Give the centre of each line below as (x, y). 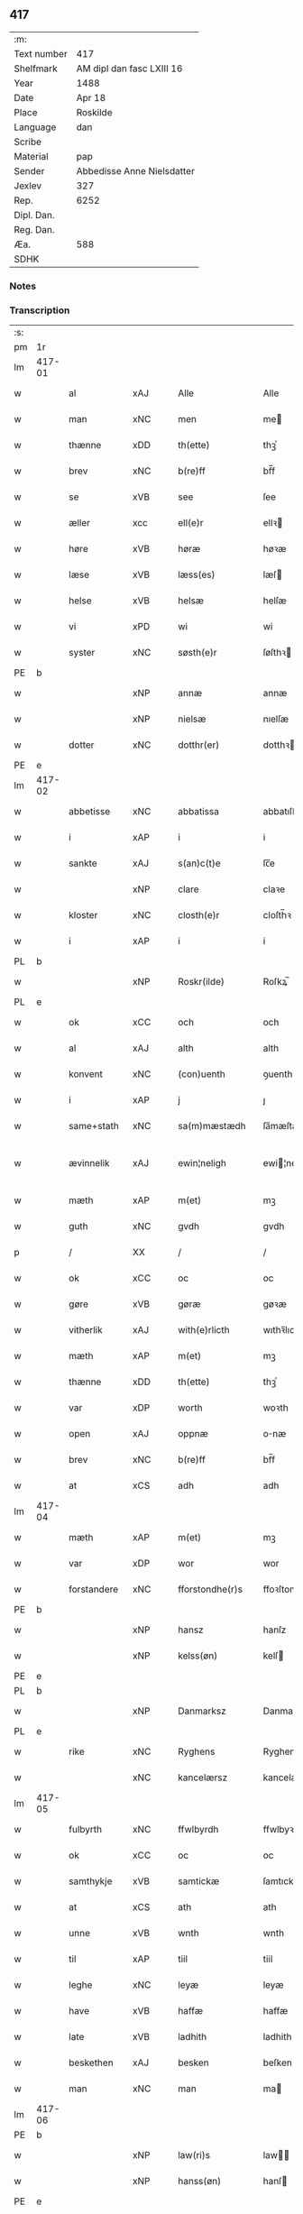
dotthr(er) (198, 745)
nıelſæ (276, 719)
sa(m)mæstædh (211, 1126)
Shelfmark (36, 69)
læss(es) (196, 574)
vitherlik (86, 1330)
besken (193, 2062)
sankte (83, 863)
